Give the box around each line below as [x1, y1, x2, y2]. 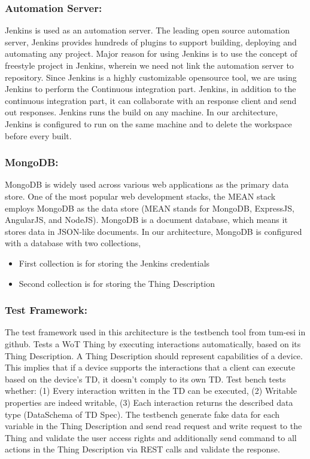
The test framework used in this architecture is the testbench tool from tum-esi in [5, 326, 306, 338]
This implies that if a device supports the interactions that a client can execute [5, 361, 295, 374]
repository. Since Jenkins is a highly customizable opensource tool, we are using [5, 71, 297, 83]
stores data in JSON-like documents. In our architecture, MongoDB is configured [5, 225, 302, 237]
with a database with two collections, [5, 237, 141, 249]
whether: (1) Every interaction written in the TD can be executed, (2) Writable [5, 384, 297, 397]
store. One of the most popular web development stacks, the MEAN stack [5, 189, 276, 202]
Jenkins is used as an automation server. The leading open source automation [5, 24, 290, 36]
